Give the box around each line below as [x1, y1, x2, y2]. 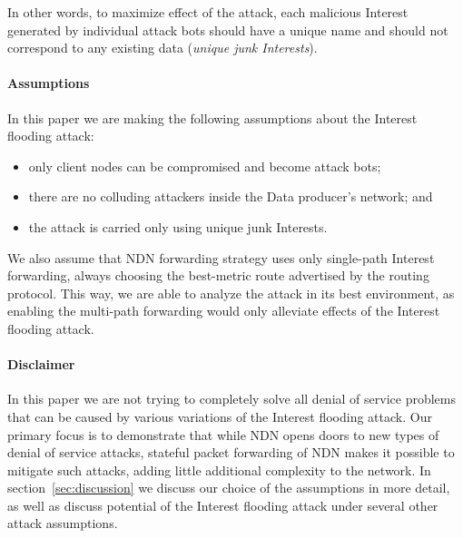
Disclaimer [7, 355, 75, 374]
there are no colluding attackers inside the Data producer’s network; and [28, 187, 433, 206]
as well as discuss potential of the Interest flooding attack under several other [7, 495, 438, 514]
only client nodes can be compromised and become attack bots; [28, 156, 381, 175]
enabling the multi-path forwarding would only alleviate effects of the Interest [7, 301, 440, 320]
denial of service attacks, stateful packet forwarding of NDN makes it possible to [7, 443, 455, 462]
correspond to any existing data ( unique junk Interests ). [7, 38, 318, 57]
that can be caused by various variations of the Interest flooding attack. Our [7, 406, 432, 426]
